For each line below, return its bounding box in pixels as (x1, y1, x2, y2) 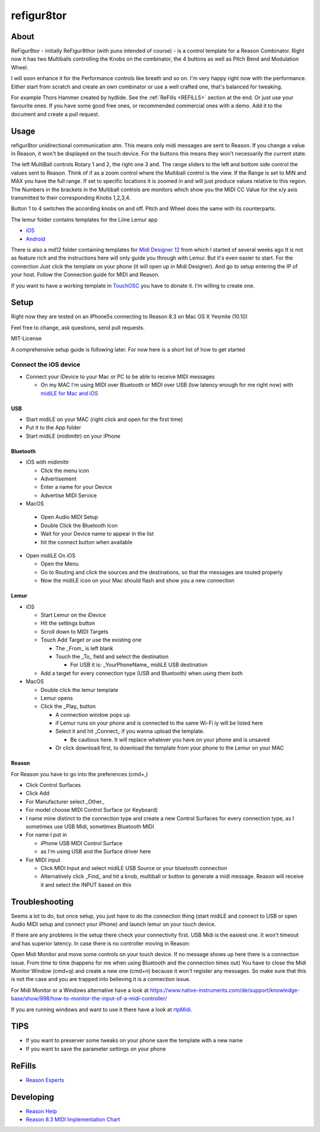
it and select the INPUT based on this (40, 881, 132, 888)
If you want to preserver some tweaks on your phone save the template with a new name (25, 1037, 243, 1044)
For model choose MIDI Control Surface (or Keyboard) (25, 807, 158, 814)
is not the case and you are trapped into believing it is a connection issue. (11, 976, 191, 983)
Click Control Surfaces (25, 782, 81, 789)
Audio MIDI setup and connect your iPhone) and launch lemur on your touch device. (11, 921, 216, 928)
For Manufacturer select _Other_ (25, 798, 105, 805)
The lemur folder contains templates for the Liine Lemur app (11, 216, 158, 223)
